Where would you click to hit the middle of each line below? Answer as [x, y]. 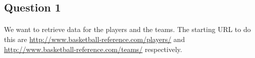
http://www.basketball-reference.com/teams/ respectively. [93, 49]
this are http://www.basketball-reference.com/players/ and [94, 39]
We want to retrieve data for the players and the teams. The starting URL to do [127, 29]
